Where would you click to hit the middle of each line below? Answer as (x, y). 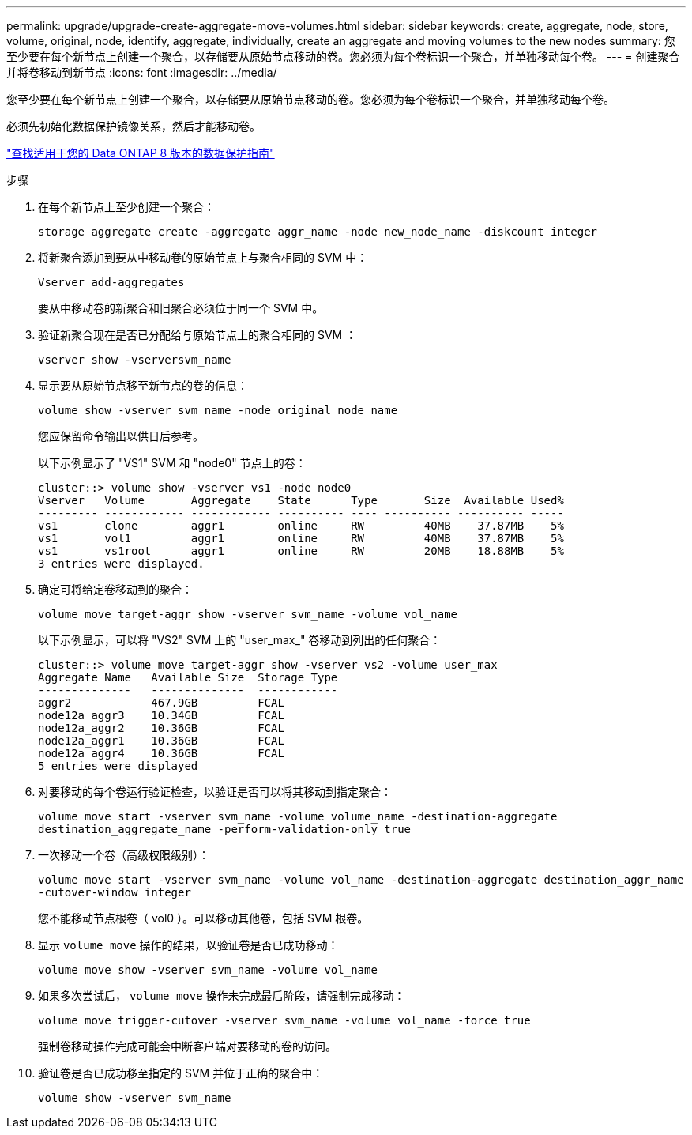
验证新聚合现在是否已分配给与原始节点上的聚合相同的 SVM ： (197, 335)
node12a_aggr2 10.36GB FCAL (161, 728)
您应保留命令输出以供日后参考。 (121, 436)
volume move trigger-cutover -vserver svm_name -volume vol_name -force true (284, 1020)
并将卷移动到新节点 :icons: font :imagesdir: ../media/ (142, 72)
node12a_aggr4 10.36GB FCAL (161, 753)
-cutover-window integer (115, 892)
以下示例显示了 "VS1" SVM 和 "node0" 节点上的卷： (172, 463)
